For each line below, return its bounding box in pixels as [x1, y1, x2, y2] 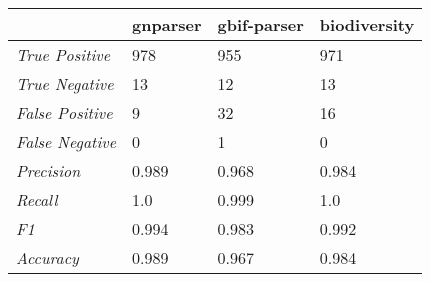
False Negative [16, 130, 117, 153]
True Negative [16, 72, 114, 95]
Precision [16, 159, 81, 182]
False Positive [16, 101, 113, 124]
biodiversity [319, 13, 415, 36]
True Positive [16, 43, 111, 66]
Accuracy [16, 246, 79, 269]
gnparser [132, 13, 202, 36]
